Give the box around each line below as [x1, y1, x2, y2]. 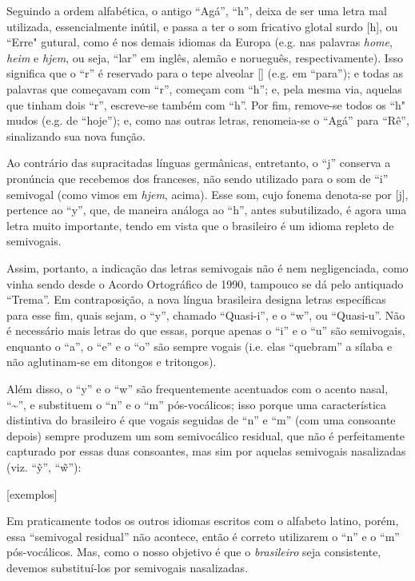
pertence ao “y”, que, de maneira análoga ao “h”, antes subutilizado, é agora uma [6, 201, 407, 218]
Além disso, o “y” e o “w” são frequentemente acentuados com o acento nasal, [6, 380, 389, 397]
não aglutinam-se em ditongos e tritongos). [6, 353, 217, 370]
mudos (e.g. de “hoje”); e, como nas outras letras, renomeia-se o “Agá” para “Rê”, [6, 112, 409, 129]
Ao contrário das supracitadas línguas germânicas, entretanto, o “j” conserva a [6, 154, 391, 171]
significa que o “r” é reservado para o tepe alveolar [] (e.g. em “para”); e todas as [6, 65, 403, 82]
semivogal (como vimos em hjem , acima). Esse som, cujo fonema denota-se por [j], [6, 185, 409, 202]
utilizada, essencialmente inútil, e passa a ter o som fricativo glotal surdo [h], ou [6, 18, 398, 34]
